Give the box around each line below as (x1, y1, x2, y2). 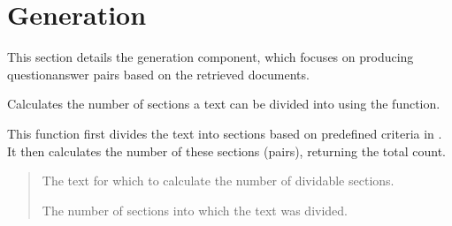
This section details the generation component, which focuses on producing (7, 48, 414, 66)
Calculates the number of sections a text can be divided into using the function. (7, 94, 441, 113)
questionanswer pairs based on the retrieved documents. (7, 64, 310, 83)
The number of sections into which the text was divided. (42, 200, 348, 219)
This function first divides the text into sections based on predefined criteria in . (7, 124, 442, 142)
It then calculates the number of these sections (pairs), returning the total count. (7, 141, 446, 160)
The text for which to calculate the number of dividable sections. (42, 171, 395, 190)
